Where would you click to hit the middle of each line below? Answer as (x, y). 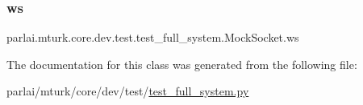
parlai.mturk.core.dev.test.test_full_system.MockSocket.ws (153, 37)
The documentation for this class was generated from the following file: (182, 64)
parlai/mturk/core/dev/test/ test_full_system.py (128, 91)
